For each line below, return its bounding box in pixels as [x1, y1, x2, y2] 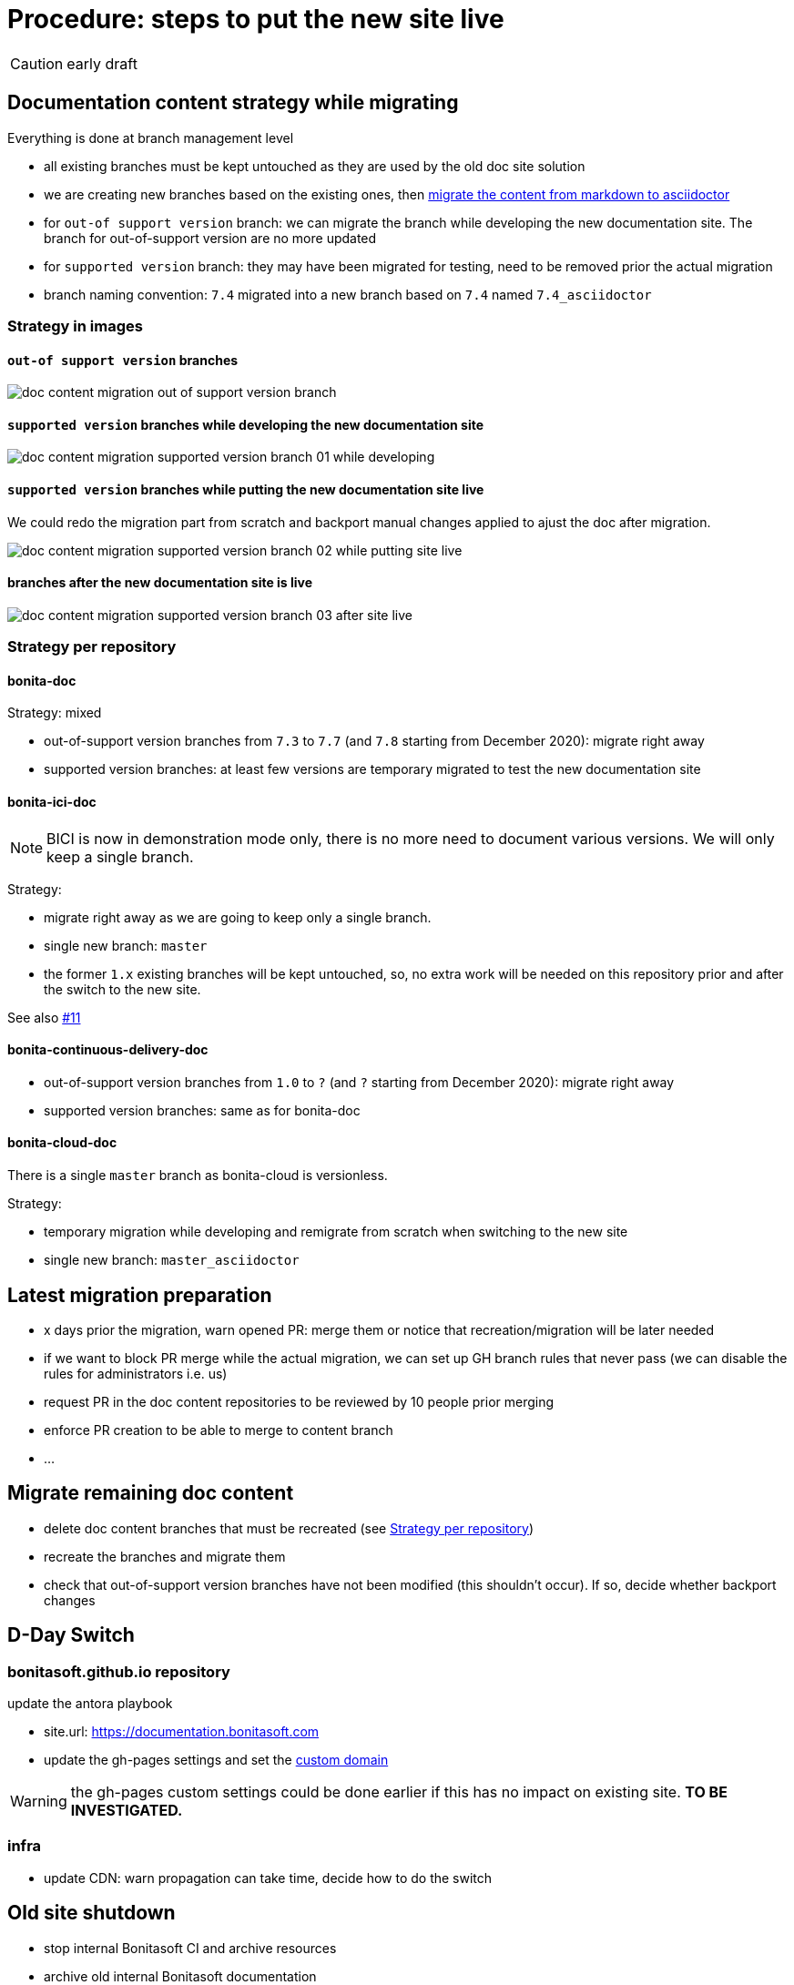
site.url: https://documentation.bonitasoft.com [44, 1724, 320, 1739]
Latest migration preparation [7, 1283, 272, 1307]
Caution [10, 54, 64, 73]
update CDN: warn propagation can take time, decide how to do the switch [44, 1869, 493, 1886]
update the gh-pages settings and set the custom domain [44, 1752, 389, 1767]
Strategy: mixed [7, 705, 102, 721]
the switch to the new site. [44, 981, 201, 997]
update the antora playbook [7, 1695, 173, 1711]
